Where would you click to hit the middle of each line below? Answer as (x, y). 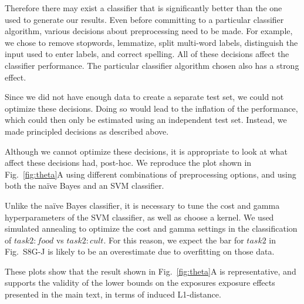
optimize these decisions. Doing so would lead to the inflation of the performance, (151, 108)
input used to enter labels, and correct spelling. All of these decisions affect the (147, 54)
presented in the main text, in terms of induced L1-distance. (113, 294)
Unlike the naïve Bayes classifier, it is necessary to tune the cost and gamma (142, 205)
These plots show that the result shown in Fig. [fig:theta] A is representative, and (151, 271)
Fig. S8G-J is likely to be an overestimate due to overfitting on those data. (140, 251)
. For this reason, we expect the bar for (174, 240)
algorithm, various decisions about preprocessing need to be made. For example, (149, 31)
